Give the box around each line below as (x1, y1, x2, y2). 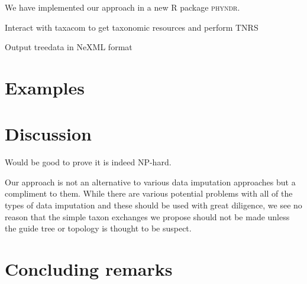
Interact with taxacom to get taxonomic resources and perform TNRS (5, 21, 258, 33)
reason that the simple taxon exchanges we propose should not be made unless (5, 210, 290, 223)
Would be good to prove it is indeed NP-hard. (5, 156, 172, 168)
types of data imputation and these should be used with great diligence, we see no (5, 199, 302, 211)
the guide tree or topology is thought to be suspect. (5, 222, 192, 234)
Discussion (5, 122, 92, 146)
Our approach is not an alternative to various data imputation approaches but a (5, 175, 296, 188)
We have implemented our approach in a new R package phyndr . (5, 1, 240, 13)
